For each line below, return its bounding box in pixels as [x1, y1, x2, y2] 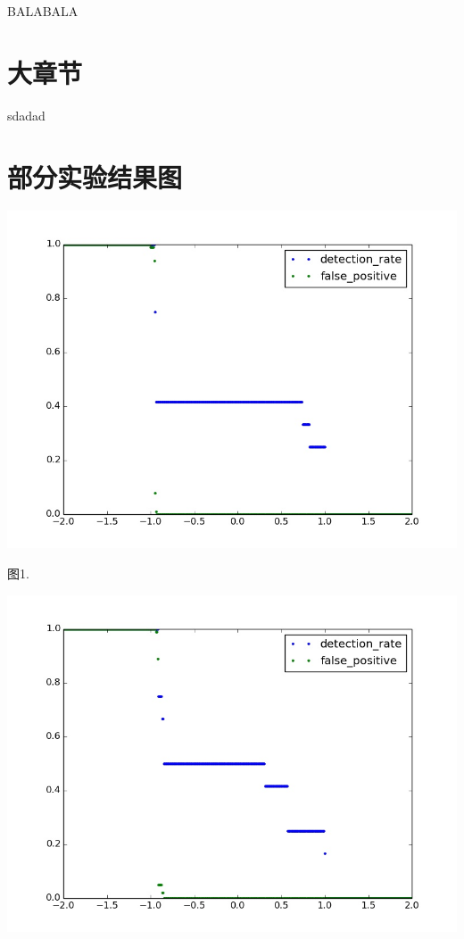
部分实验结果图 [7, 158, 183, 195]
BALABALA [7, 2, 79, 20]
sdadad [7, 105, 46, 124]
